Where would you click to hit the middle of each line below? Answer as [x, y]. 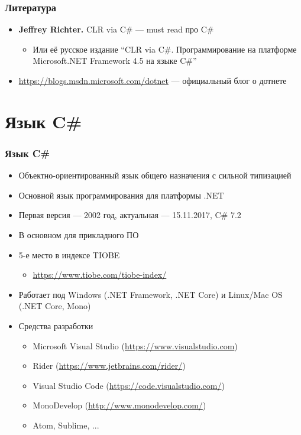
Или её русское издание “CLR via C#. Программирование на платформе [165, 49]
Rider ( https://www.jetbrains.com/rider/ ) [109, 366]
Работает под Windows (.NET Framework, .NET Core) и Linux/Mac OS [150, 294]
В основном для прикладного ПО [79, 234]
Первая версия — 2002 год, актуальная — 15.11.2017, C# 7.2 [130, 215]
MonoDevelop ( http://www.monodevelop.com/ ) [119, 405]
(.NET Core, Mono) [55, 306]
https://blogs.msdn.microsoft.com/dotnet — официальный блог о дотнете [153, 80]
